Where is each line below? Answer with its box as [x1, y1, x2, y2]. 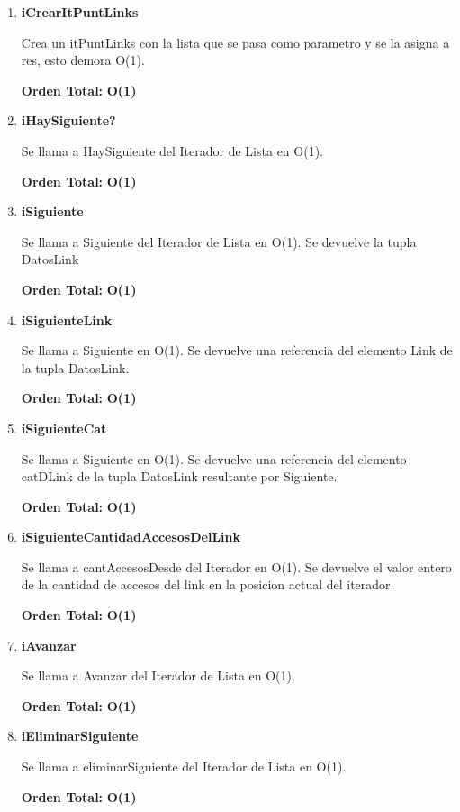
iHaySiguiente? [21, 111, 116, 130]
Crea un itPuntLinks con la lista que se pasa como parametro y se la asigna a [21, 32, 450, 51]
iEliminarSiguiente [21, 726, 139, 745]
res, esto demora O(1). [21, 50, 145, 69]
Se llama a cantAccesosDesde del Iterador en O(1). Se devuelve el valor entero [21, 557, 452, 576]
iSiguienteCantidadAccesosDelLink [21, 527, 241, 546]
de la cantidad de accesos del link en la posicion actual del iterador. [21, 575, 394, 594]
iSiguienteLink [21, 310, 113, 329]
